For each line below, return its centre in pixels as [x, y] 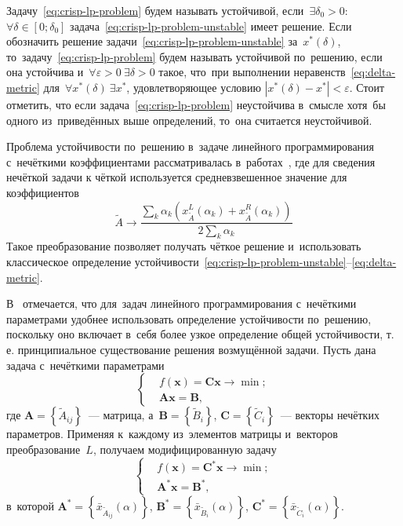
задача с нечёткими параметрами [85, 365]
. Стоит [367, 87]
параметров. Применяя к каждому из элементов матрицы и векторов [172, 434]
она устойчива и [45, 72]
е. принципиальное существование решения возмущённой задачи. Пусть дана [191, 349]
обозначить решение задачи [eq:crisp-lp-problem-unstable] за [152, 41]
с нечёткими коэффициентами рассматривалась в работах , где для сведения [191, 161]
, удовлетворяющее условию [194, 87]
